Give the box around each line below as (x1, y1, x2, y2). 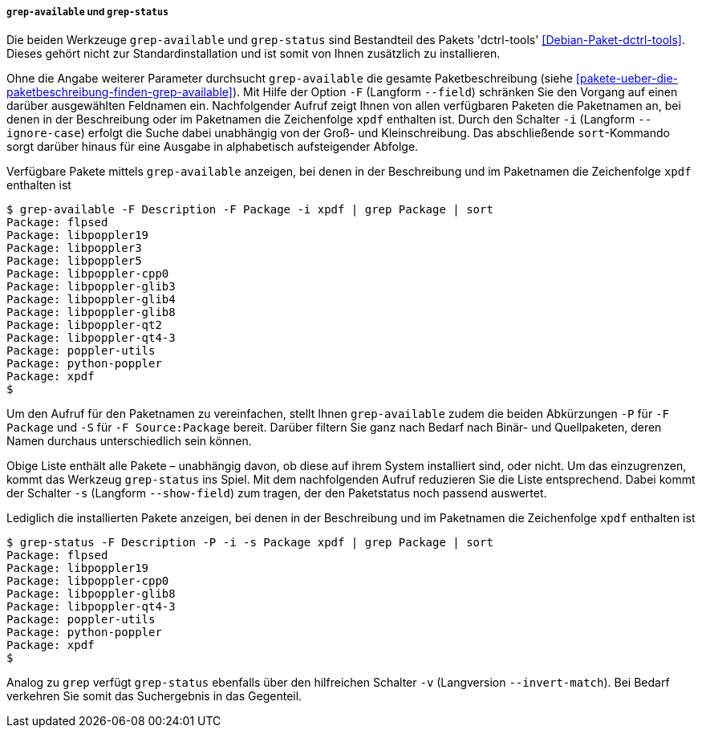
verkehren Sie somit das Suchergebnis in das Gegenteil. (6, 689, 302, 704)
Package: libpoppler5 (6, 254, 142, 268)
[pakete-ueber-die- (575, 71, 679, 86)
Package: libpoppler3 (6, 241, 142, 255)
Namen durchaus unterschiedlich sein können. (6, 434, 252, 448)
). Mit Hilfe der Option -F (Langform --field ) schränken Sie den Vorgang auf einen (232, 85, 678, 99)
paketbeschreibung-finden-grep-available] (6, 85, 233, 99)
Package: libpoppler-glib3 (6, 280, 176, 294)
